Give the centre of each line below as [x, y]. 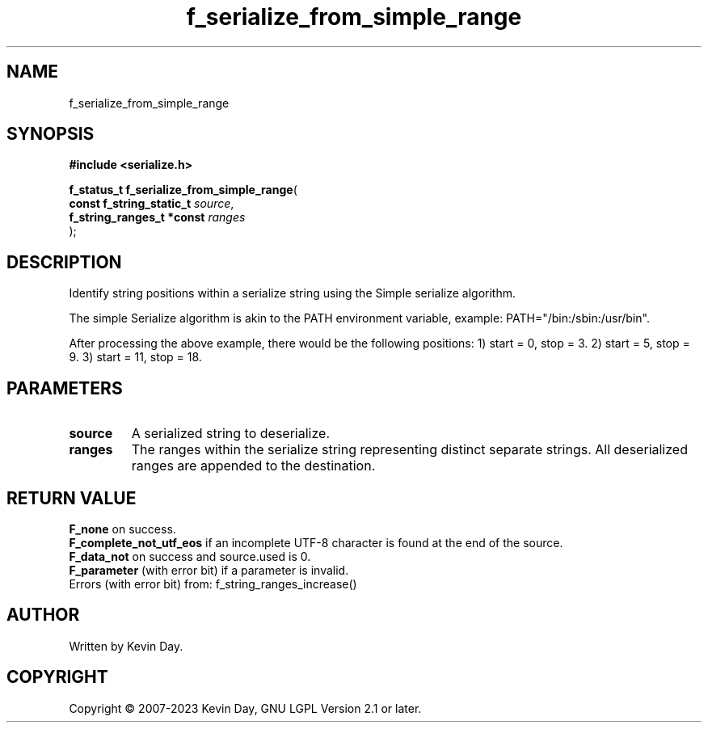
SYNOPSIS [51, 134]
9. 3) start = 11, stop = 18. [135, 357]
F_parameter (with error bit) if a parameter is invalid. [209, 570]
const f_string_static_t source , [152, 204]
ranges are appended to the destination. [253, 466]
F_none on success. [122, 529]
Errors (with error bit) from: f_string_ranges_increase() [213, 584]
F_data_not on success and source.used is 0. [190, 556]
